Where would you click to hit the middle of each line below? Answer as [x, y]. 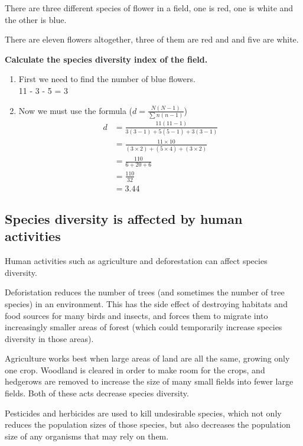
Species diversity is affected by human [124, 218]
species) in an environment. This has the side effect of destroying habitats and [146, 303]
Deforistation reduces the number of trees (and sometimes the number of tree [145, 292]
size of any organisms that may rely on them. [87, 436]
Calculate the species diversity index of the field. [106, 59]
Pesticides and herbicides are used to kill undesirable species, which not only [143, 413]
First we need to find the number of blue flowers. [107, 79]
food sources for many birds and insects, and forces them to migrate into [136, 315]
